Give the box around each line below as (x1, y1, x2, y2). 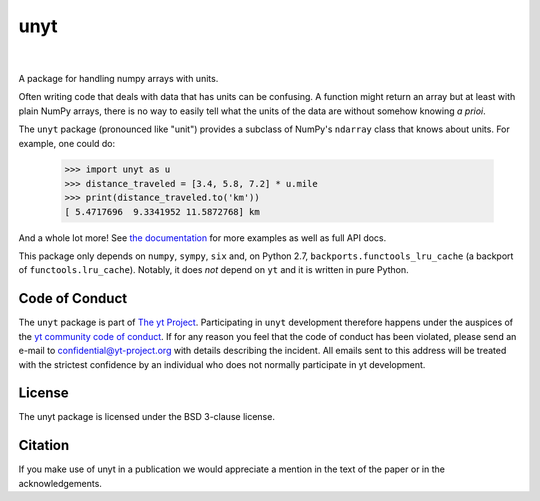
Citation (18, 437, 70, 454)
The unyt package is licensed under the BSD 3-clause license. (18, 411, 275, 423)
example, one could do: (18, 137, 116, 149)
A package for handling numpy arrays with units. (18, 72, 219, 84)
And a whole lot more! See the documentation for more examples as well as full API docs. (18, 231, 387, 244)
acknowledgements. (18, 477, 102, 489)
